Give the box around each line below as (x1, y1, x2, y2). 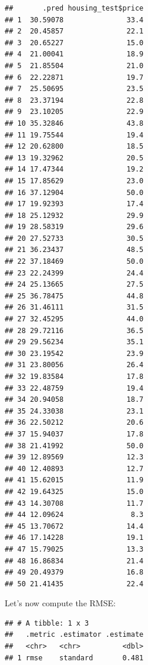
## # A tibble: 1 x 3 (5, 619, 89, 627)
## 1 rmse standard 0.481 (5, 653, 144, 662)
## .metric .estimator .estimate (5, 630, 144, 639)
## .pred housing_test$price (5, 4, 144, 12)
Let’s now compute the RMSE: (5, 597, 116, 609)
